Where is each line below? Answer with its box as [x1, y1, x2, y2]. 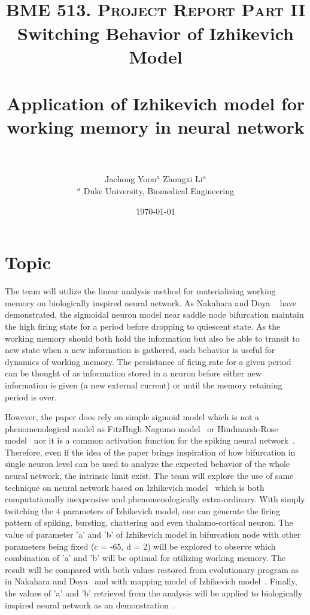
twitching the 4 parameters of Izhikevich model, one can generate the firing [5, 504, 281, 517]
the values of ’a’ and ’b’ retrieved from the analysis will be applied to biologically [5, 587, 303, 599]
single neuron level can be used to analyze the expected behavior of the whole [5, 457, 290, 470]
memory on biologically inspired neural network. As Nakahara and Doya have [5, 296, 297, 309]
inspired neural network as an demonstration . [5, 598, 175, 611]
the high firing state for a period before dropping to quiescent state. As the [5, 319, 281, 332]
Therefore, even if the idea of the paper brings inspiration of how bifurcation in [5, 445, 296, 458]
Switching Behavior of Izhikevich [17, 20, 294, 45]
